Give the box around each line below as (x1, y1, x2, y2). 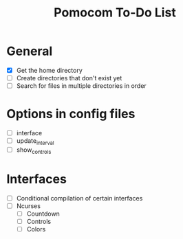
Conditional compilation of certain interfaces (16, 194, 143, 202)
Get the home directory (16, 66, 83, 74)
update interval (16, 137, 54, 146)
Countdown (26, 209, 60, 218)
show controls (16, 146, 52, 155)
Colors (26, 225, 46, 233)
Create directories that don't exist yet (16, 74, 122, 82)
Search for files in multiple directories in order (16, 82, 147, 90)
